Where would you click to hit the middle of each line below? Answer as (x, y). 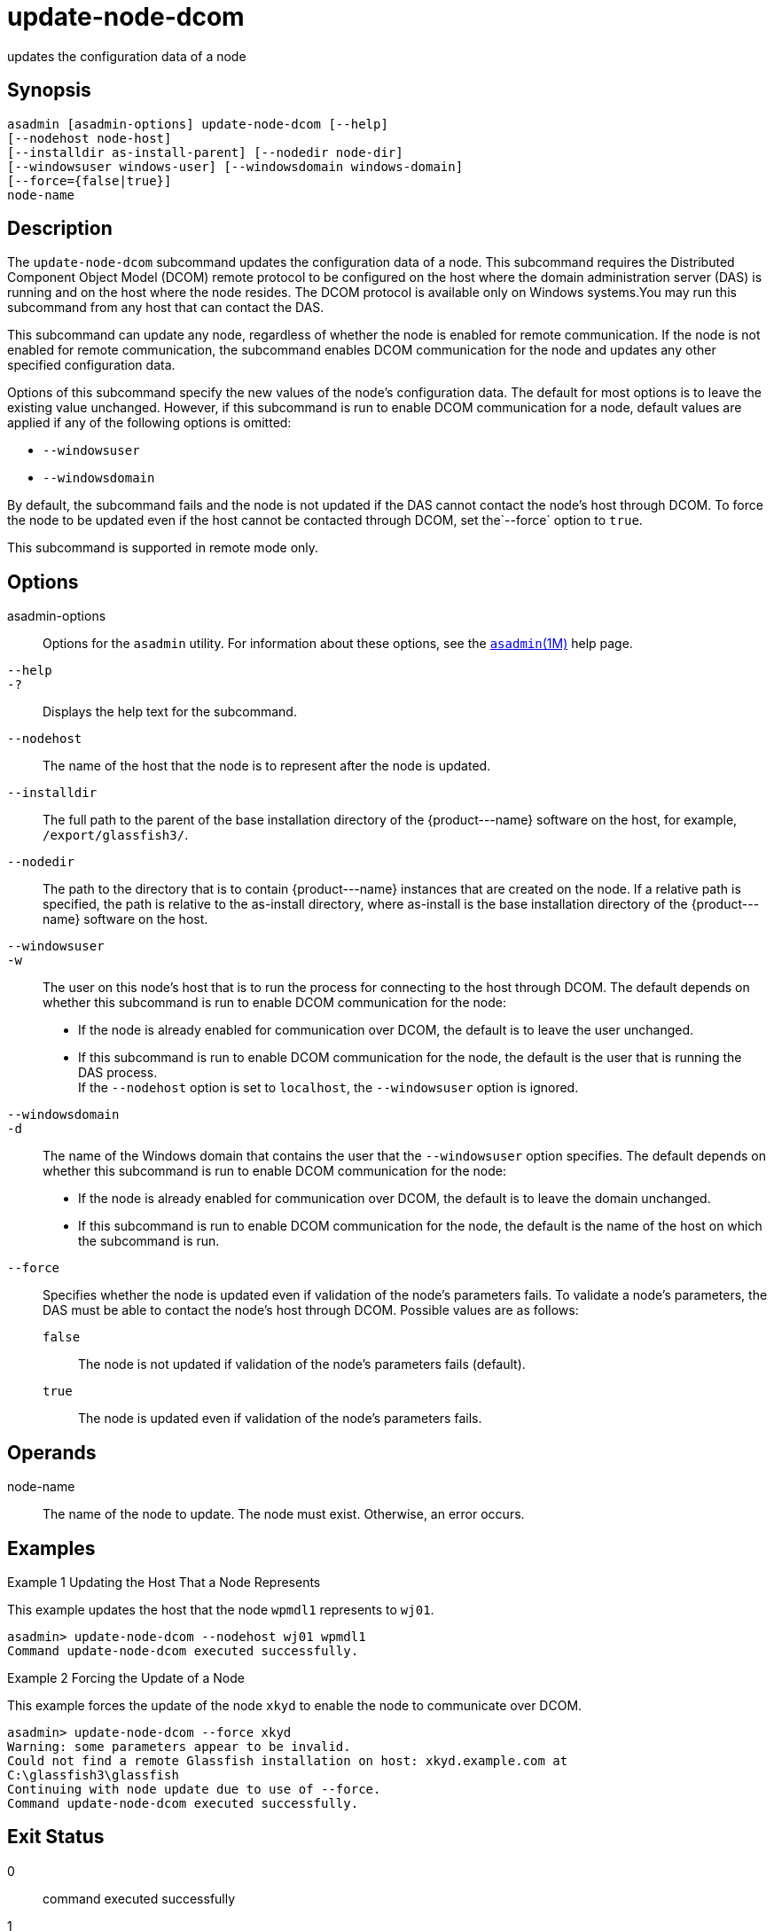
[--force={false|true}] (90, 180)
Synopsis (49, 90)
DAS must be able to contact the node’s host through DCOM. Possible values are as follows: (311, 1310)
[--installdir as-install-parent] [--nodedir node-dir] (205, 152)
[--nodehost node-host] (90, 138)
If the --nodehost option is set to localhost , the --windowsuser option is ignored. (328, 1088)
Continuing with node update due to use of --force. (194, 1789)
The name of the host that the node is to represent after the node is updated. (267, 766)
